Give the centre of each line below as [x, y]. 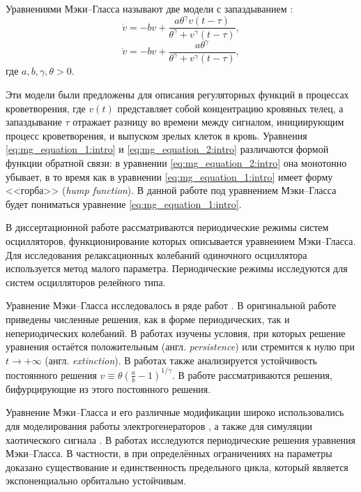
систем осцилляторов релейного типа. [86, 282]
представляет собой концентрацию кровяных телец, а [230, 108]
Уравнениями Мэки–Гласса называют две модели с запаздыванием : [149, 8]
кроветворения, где [46, 108]
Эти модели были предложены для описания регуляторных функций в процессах [177, 94]
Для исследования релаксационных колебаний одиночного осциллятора [156, 254]
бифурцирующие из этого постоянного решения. [108, 388]
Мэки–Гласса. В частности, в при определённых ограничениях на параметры [169, 453]
